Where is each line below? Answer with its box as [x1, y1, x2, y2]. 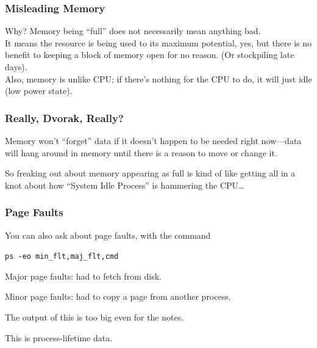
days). [5, 60, 27, 73]
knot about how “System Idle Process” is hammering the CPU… [5, 178, 244, 191]
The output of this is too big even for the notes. [5, 311, 184, 324]
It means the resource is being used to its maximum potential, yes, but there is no [5, 36, 312, 49]
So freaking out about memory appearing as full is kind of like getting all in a [5, 167, 296, 179]
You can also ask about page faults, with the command [5, 228, 211, 241]
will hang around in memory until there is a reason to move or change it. [5, 146, 277, 159]
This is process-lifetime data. [5, 331, 113, 344]
